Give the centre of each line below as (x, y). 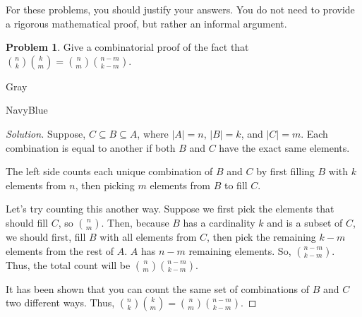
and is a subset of (305, 222)
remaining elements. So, (240, 250)
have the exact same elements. (284, 147)
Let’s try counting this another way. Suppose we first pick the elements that (170, 209)
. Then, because (135, 222)
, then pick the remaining (261, 236)
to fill (236, 185)
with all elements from (148, 236)
